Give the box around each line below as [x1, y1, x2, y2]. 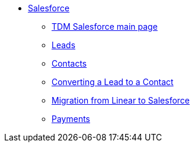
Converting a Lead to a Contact [52, 77, 174, 87]
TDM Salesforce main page [52, 21, 158, 32]
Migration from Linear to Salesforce [52, 95, 190, 105]
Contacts [52, 58, 87, 68]
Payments [52, 114, 90, 124]
